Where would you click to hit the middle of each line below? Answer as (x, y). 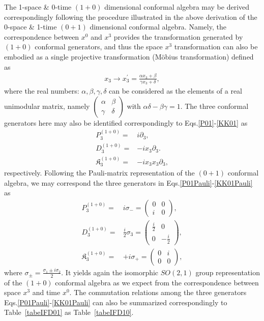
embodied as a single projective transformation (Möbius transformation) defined (129, 56)
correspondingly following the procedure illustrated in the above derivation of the (131, 17)
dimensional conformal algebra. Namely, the (158, 27)
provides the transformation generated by (178, 36)
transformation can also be (216, 47)
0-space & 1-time (31, 27)
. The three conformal (214, 106)
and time (46, 292)
